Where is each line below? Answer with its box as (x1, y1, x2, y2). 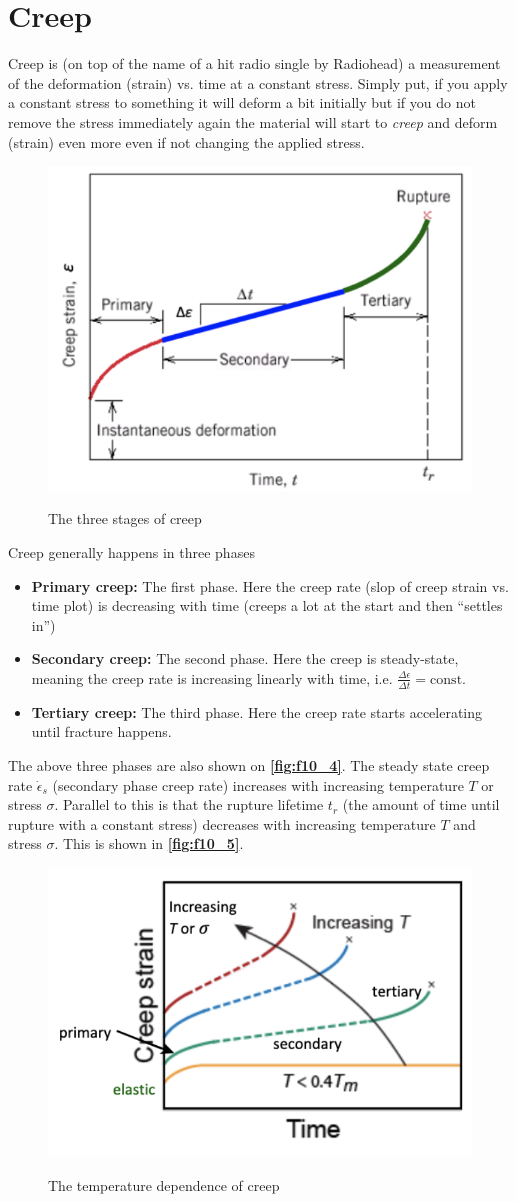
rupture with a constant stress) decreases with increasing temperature (8, 813, 436, 834)
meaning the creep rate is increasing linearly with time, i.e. (31, 667, 393, 688)
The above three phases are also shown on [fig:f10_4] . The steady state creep (8, 755, 490, 775)
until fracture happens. (31, 721, 172, 742)
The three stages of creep (48, 508, 202, 529)
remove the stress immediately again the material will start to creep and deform (8, 111, 498, 132)
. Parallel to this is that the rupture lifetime (54, 794, 324, 815)
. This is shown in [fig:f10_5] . (54, 833, 244, 854)
